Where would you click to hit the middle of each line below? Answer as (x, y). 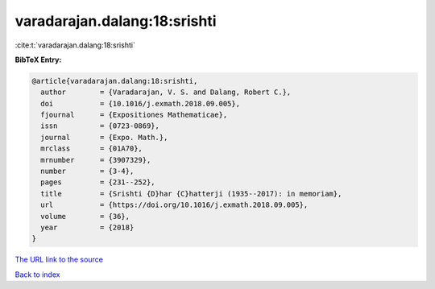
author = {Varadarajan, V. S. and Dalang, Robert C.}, (166, 92)
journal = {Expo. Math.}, (104, 137)
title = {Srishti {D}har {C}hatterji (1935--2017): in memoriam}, (191, 194)
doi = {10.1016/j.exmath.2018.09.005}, (141, 103)
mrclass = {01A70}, (91, 149)
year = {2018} (87, 227)
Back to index (37, 275)
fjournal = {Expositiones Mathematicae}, (134, 115)
